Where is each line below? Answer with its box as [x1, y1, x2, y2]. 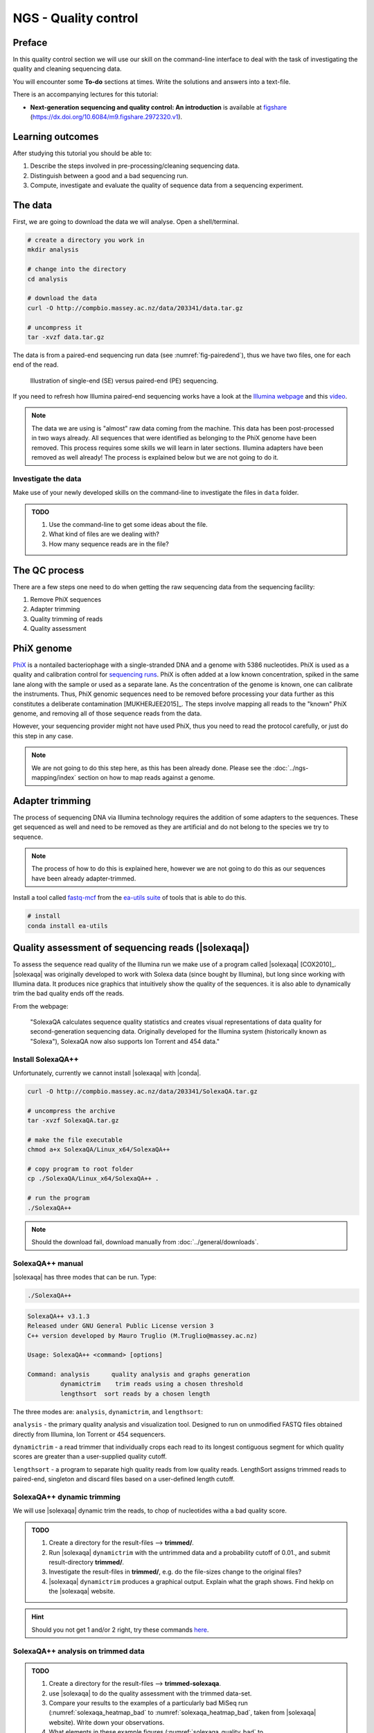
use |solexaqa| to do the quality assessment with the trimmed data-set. [48, 1689, 252, 1698]
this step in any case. [12, 731, 73, 740]
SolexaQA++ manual [12, 1258, 84, 1268]
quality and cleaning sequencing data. [12, 64, 122, 73]
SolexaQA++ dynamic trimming [12, 1492, 121, 1501]
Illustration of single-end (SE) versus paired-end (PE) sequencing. [30, 376, 218, 385]
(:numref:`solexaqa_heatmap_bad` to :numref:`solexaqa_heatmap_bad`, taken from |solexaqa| [48, 1709, 317, 1717]
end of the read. [12, 360, 59, 369]
